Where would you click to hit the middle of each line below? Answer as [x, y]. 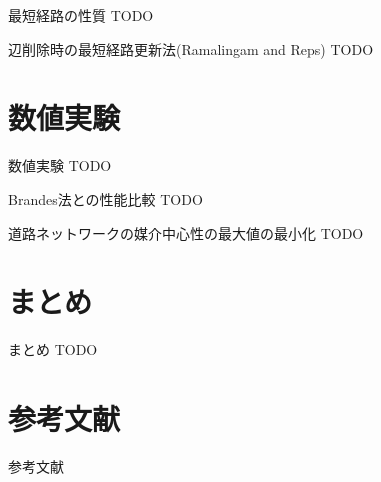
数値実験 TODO [60, 165]
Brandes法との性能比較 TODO [105, 198]
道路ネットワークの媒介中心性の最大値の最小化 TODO [186, 232]
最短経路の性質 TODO [81, 15]
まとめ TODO [53, 349]
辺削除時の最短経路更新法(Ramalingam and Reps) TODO [191, 48]
